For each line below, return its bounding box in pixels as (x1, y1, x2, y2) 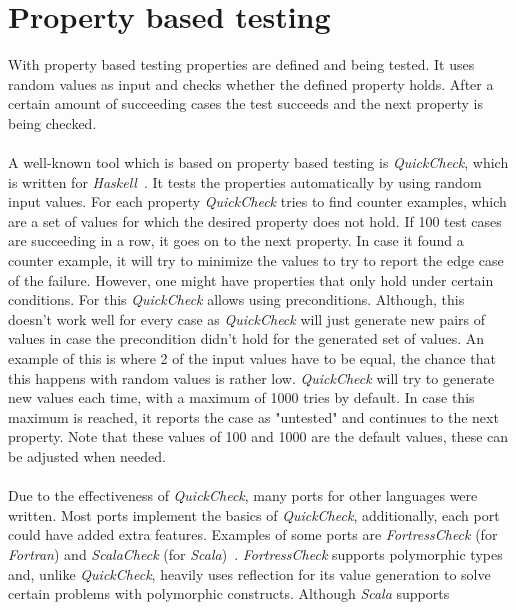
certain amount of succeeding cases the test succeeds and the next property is (8, 93, 484, 114)
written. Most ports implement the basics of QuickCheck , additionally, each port (8, 504, 500, 525)
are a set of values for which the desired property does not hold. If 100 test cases (8, 210, 502, 231)
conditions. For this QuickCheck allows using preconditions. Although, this (8, 289, 465, 310)
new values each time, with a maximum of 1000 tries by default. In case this (8, 387, 475, 408)
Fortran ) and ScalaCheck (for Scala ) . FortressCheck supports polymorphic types (8, 543, 503, 564)
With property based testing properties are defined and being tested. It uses (8, 54, 475, 75)
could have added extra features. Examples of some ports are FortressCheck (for (8, 524, 498, 545)
